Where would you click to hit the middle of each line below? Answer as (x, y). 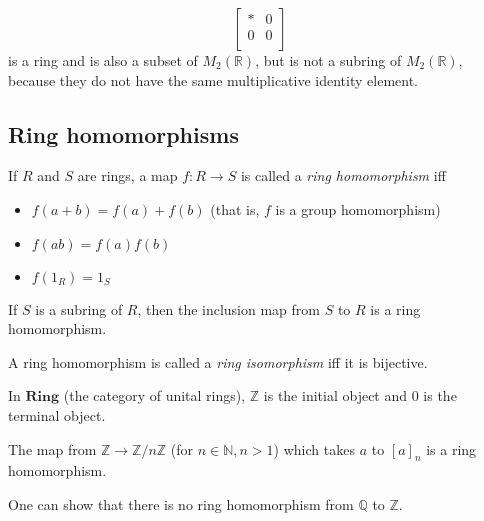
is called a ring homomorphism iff (343, 175)
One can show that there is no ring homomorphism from (181, 503)
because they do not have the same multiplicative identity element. (213, 79)
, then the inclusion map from (229, 308)
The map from (52, 448)
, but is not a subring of (328, 60)
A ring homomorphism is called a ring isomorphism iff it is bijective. (218, 361)
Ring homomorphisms (123, 133)
